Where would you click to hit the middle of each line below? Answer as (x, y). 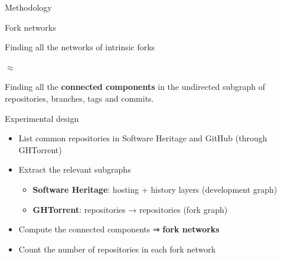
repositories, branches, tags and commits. (79, 98)
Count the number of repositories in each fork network (117, 249)
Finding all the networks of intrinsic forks (80, 47)
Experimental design (42, 118)
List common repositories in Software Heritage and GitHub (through (143, 138)
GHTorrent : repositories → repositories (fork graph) (130, 209)
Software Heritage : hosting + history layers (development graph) (155, 189)
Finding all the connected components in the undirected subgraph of (135, 87)
